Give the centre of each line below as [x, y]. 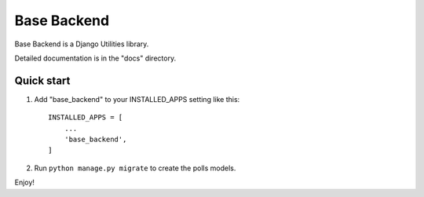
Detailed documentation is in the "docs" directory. [95, 58]
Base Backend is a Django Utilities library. [82, 44]
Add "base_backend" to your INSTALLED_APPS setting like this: [137, 99]
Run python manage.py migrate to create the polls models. [135, 168]
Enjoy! [25, 182]
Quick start [42, 80]
